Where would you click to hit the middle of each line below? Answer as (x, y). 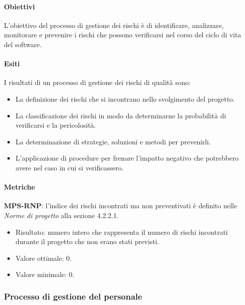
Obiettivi (19, 6)
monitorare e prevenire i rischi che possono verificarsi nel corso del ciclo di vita (123, 35)
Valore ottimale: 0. (44, 258)
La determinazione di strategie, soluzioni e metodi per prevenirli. (113, 141)
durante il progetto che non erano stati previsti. (87, 241)
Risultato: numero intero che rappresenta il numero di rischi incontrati (122, 232)
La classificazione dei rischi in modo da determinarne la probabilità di (121, 115)
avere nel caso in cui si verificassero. (70, 167)
